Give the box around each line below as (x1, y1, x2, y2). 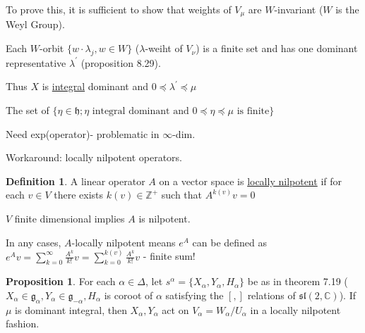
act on (162, 302, 189, 317)
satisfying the (165, 288, 224, 303)
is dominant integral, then (15, 302, 127, 317)
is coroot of (104, 288, 153, 303)
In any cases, (6, 234, 61, 249)
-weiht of (145, 41, 183, 56)
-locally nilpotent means (71, 234, 176, 249)
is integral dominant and (42, 79, 148, 94)
